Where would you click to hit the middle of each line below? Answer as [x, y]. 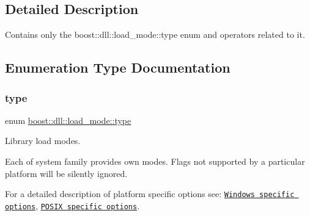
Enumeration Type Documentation [118, 67]
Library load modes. [43, 141]
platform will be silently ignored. [66, 173]
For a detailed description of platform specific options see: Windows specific [150, 194]
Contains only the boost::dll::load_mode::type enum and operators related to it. [155, 34]
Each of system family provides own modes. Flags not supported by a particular [155, 161]
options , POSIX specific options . [72, 205]
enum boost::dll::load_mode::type [68, 120]
